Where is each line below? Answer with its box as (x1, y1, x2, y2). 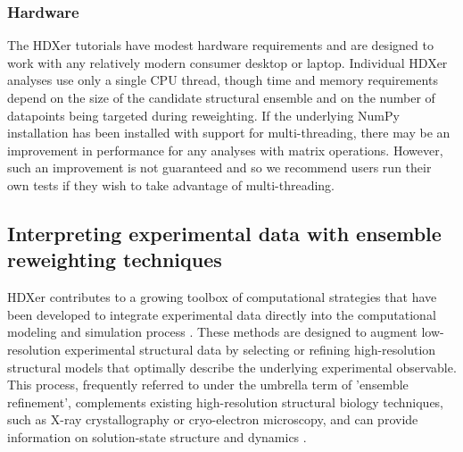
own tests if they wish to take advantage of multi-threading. (7, 175, 335, 194)
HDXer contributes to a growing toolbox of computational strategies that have (7, 288, 437, 306)
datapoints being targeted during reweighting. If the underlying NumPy (7, 105, 400, 124)
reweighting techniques (7, 246, 222, 273)
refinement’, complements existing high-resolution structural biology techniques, (7, 392, 444, 411)
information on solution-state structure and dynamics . (7, 427, 307, 446)
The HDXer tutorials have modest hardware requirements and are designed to (7, 36, 434, 54)
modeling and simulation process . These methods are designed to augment (7, 322, 418, 341)
